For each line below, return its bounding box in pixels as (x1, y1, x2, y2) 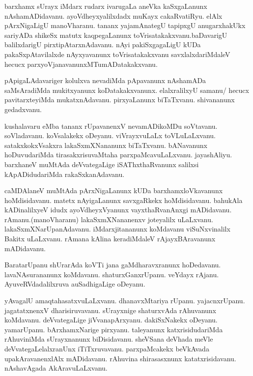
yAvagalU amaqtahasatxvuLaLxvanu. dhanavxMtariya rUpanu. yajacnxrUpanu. (4, 295, 245, 306)
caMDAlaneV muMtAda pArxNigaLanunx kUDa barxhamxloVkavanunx (4, 185, 223, 196)
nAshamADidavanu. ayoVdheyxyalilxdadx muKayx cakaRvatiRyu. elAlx (4, 10, 223, 21)
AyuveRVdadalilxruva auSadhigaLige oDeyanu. (4, 279, 145, 289)
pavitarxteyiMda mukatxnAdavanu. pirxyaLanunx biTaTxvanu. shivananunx (4, 94, 235, 105)
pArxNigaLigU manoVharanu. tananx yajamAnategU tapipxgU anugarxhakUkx (4, 20, 246, 30)
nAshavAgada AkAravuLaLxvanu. (4, 363, 108, 373)
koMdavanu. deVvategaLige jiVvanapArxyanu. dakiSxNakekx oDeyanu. (4, 315, 218, 325)
